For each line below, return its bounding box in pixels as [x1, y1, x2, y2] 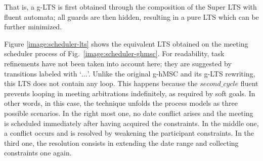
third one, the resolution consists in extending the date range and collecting [4, 137, 239, 148]
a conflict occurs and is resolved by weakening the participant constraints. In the [4, 128, 254, 138]
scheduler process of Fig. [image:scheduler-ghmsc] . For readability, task [4, 48, 225, 59]
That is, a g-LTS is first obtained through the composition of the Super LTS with [4, 2, 257, 12]
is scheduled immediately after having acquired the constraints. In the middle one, [4, 117, 259, 128]
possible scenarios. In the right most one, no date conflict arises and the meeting [4, 107, 253, 118]
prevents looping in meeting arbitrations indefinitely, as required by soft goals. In [4, 88, 255, 98]
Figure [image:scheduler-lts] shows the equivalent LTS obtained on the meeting [4, 38, 248, 49]
